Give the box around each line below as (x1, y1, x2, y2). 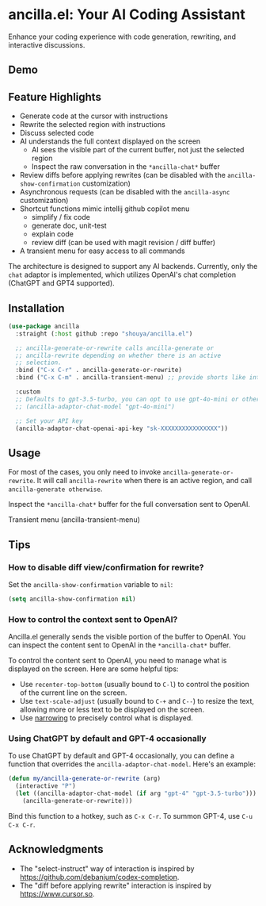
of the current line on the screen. (19, 688, 127, 697)
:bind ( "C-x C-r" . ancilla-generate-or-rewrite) (15, 367, 182, 374)
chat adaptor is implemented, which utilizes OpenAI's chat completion (8, 270, 236, 279)
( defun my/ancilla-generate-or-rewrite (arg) (8, 775, 161, 783)
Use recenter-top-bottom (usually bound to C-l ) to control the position (19, 680, 249, 689)
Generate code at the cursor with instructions (19, 111, 169, 121)
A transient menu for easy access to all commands (19, 246, 185, 255)
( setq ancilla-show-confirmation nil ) (8, 595, 136, 603)
